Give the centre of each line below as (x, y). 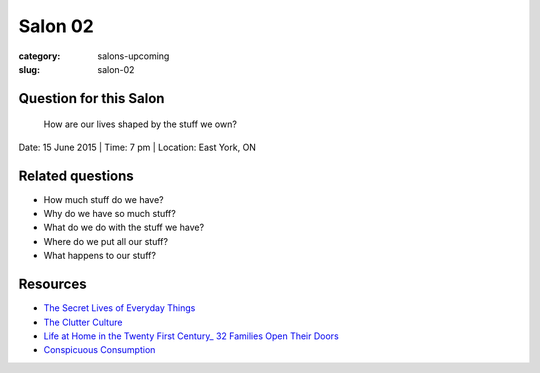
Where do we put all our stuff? (106, 241)
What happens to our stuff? (100, 256)
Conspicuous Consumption (99, 350)
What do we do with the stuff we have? (124, 227)
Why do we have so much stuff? (110, 214)
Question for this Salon (91, 98)
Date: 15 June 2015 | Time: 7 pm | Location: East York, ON (137, 147)
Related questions (76, 175)
